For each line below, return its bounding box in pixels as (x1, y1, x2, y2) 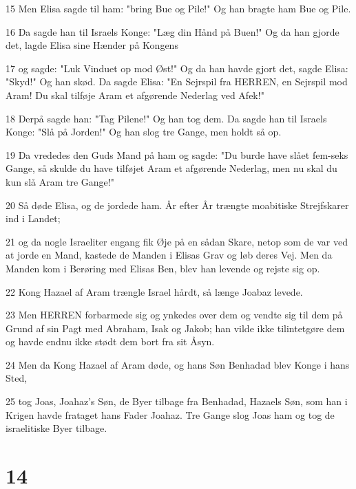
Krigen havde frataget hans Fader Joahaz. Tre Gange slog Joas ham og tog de (6, 407, 335, 422)
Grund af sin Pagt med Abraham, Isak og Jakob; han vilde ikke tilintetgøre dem (6, 320, 345, 335)
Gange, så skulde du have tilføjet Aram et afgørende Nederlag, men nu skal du (6, 161, 337, 175)
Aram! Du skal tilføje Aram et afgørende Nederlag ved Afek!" (6, 87, 264, 102)
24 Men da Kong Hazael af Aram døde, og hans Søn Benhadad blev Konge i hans (6, 357, 350, 371)
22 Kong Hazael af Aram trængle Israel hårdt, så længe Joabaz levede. (6, 284, 303, 298)
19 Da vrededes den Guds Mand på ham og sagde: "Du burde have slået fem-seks (6, 147, 348, 162)
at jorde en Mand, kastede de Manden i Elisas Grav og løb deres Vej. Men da (6, 248, 333, 262)
